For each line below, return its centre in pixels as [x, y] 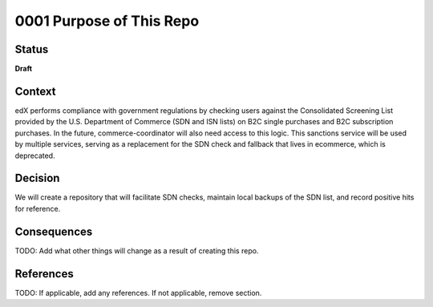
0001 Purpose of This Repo [107, 21]
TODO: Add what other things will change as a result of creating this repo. [137, 250]
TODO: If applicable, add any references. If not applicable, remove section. [138, 293]
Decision [37, 178]
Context [35, 91]
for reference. [38, 208]
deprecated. [35, 156]
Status [32, 49]
